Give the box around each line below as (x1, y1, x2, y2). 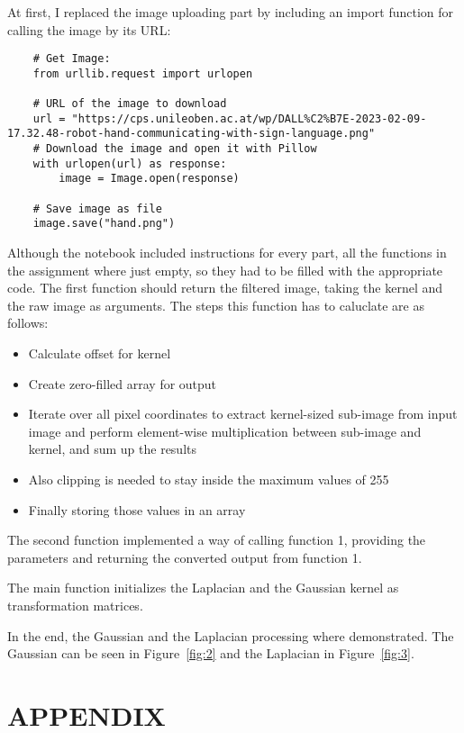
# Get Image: (32, 52, 111, 66)
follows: (7, 313, 49, 332)
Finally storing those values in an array (28, 500, 246, 519)
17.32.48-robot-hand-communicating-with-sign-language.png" (7, 127, 376, 140)
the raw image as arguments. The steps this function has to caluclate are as (7, 295, 424, 314)
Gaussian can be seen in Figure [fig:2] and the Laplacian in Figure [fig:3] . (7, 644, 414, 663)
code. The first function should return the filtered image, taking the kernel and (7, 278, 442, 297)
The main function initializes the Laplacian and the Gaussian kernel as (7, 578, 399, 597)
